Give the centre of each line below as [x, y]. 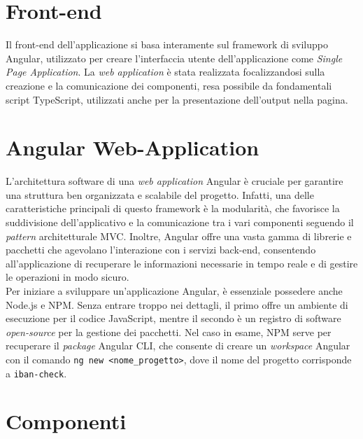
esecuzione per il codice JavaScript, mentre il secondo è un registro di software [173, 318]
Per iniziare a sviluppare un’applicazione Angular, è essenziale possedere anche [174, 290]
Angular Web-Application [133, 147]
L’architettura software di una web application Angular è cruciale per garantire [175, 181]
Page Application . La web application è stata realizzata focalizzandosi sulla [165, 72]
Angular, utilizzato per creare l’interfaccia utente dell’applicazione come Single [174, 58]
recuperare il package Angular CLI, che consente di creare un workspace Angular [178, 346]
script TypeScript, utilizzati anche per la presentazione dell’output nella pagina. [177, 99]
